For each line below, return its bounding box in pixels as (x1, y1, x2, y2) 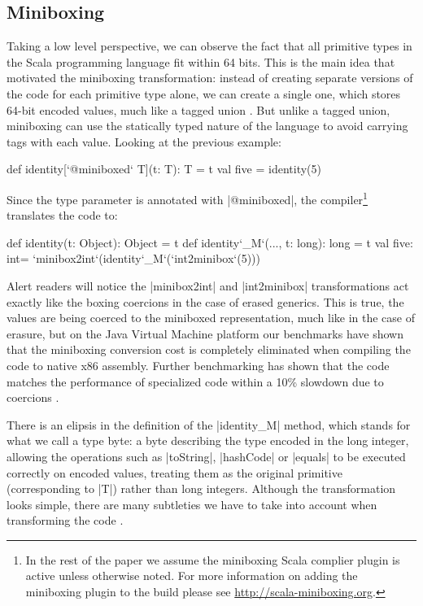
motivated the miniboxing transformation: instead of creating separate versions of (7, 69, 413, 86)
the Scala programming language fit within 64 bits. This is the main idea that (7, 53, 395, 70)
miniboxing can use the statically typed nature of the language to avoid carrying (7, 117, 408, 134)
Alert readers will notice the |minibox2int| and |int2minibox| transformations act (7, 277, 409, 294)
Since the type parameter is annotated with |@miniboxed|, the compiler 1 (7, 188, 368, 207)
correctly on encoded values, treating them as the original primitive (7, 464, 342, 481)
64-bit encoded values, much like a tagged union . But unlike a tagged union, (7, 101, 390, 118)
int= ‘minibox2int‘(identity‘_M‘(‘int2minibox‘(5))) (7, 250, 260, 267)
